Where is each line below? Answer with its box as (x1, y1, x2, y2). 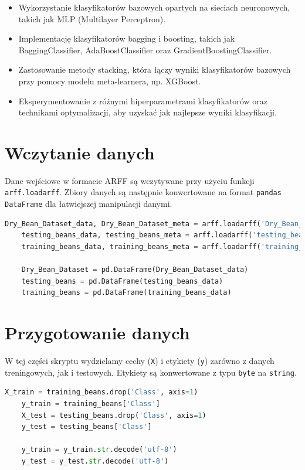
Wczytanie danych (5, 140, 155, 164)
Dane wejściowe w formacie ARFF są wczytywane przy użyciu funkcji (5, 174, 255, 186)
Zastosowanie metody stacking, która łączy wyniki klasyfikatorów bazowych (18, 63, 291, 76)
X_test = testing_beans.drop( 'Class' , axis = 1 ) (21, 411, 206, 420)
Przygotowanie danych (5, 321, 190, 345)
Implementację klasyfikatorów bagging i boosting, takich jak (18, 32, 235, 45)
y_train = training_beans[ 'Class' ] (21, 399, 160, 408)
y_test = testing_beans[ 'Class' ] (21, 423, 152, 431)
